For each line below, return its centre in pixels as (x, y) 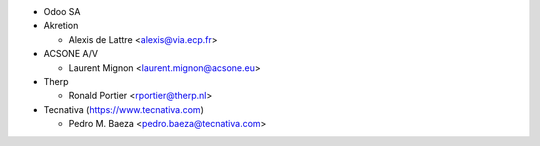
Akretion (61, 26)
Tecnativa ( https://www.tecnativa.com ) (123, 109)
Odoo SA (62, 11)
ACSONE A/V (71, 54)
